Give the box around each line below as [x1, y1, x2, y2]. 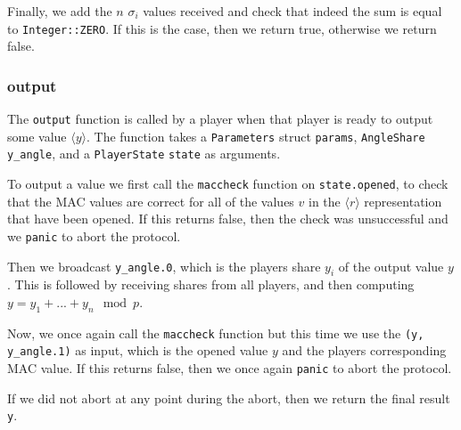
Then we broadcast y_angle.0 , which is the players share [7, 256, 321, 275]
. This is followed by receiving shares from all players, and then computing [7, 275, 415, 294]
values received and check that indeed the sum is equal [143, 2, 442, 20]
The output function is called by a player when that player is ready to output [7, 110, 433, 128]
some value [7, 126, 67, 145]
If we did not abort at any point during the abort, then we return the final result [7, 388, 450, 407]
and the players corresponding [282, 341, 447, 360]
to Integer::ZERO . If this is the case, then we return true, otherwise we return [7, 19, 437, 37]
